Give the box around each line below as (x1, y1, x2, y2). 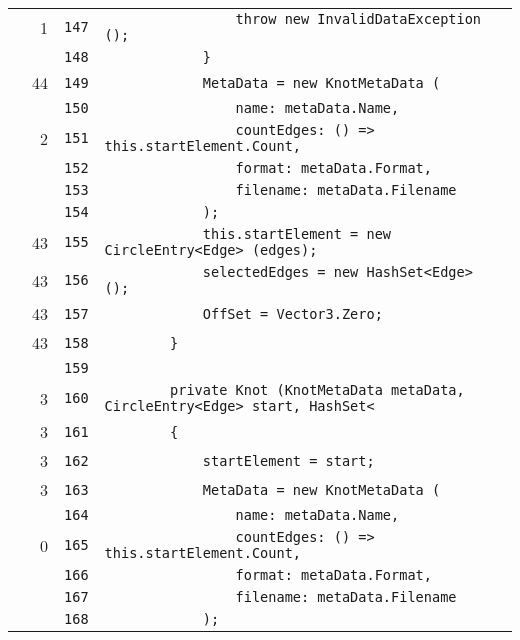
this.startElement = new (202, 226, 392, 242)
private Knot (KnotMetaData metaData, (170, 382, 465, 398)
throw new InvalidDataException (235, 11, 482, 27)
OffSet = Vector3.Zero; (202, 305, 383, 322)
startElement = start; (202, 452, 375, 469)
